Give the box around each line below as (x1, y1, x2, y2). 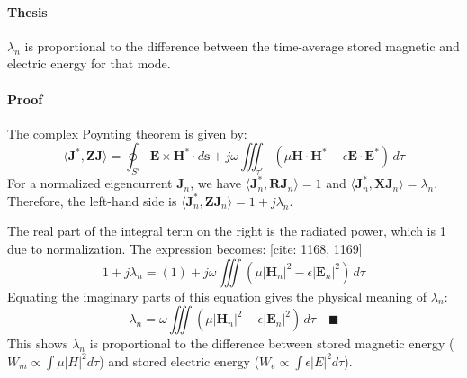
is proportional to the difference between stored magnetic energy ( (89, 334, 454, 353)
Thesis (7, 2, 48, 21)
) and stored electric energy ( (99, 351, 260, 370)
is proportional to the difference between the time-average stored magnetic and (24, 36, 460, 55)
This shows (7, 334, 68, 353)
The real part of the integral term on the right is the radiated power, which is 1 (7, 221, 446, 240)
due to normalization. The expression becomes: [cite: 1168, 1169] (7, 238, 363, 257)
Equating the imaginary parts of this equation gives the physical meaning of (7, 286, 427, 305)
